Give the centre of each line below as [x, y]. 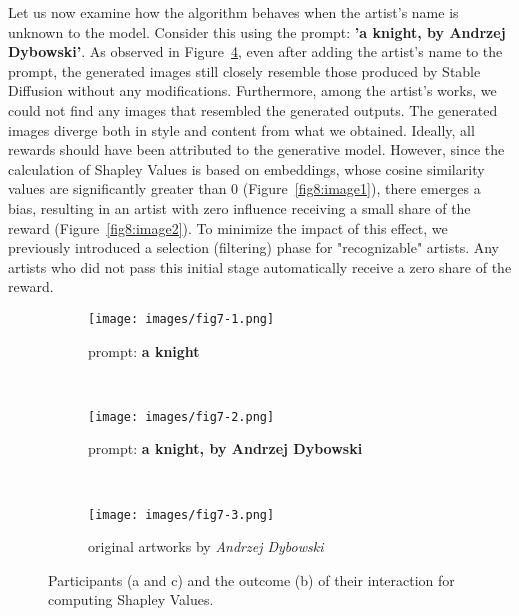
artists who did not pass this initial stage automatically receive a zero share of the [260, 266]
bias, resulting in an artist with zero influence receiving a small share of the [239, 207]
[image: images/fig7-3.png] [181, 514]
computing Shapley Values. [131, 599]
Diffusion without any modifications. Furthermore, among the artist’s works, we [252, 90]
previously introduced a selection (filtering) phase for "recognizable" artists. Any [254, 247]
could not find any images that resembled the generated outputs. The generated [253, 109]
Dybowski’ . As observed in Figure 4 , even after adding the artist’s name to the [255, 51]
